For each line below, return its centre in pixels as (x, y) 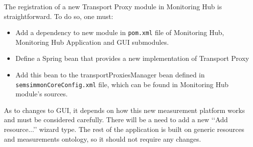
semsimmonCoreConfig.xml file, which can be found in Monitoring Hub (122, 84)
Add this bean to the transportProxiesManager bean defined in (110, 75)
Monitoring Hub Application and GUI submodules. (92, 42)
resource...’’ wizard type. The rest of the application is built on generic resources (124, 129)
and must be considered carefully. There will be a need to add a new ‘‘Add (116, 119)
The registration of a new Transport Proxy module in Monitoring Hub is (113, 6)
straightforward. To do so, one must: (59, 16)
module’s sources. (42, 94)
